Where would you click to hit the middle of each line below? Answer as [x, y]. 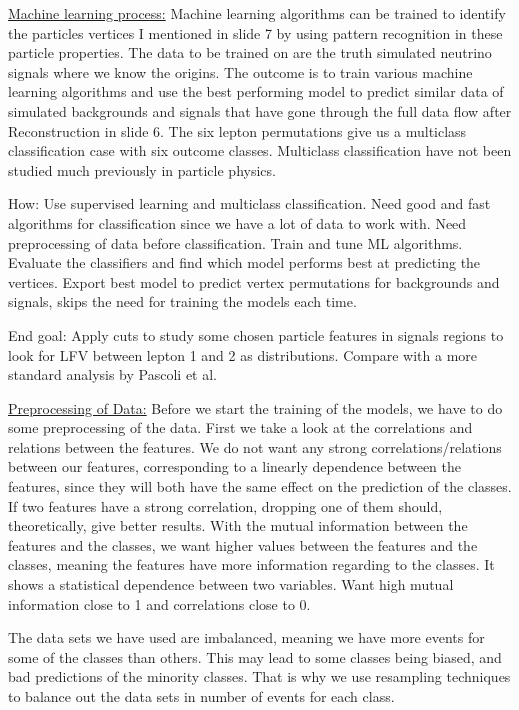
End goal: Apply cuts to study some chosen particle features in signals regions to [256, 334]
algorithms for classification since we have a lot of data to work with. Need [237, 222]
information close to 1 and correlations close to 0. [159, 603]
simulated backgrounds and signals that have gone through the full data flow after [260, 110]
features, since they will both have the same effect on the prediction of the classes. [260, 486]
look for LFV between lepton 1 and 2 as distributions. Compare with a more [242, 354]
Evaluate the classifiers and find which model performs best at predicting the [244, 262]
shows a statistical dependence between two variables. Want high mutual [231, 584]
